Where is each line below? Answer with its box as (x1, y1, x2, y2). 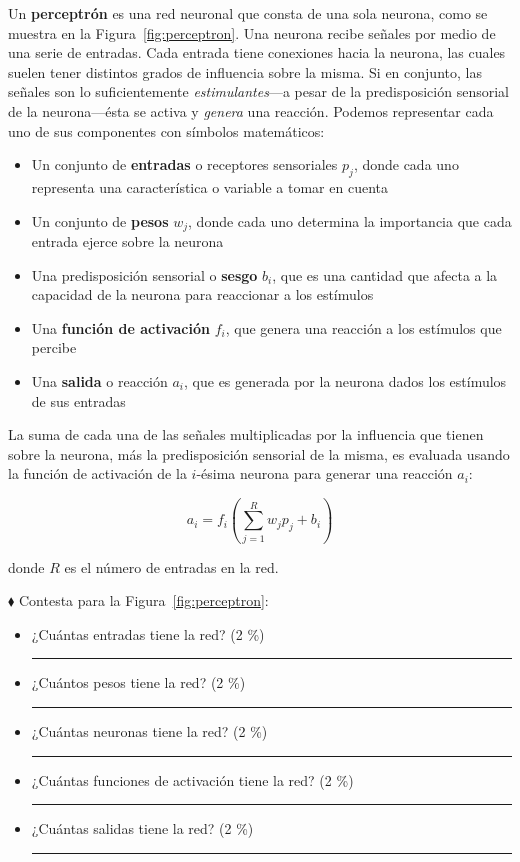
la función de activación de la (8, 463, 187, 484)
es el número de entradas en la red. (64, 556, 279, 577)
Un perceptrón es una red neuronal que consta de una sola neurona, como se (8, 3, 488, 23)
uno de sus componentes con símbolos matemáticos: (8, 120, 325, 141)
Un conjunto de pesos (31, 210, 169, 231)
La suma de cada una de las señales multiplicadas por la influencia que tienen (8, 424, 484, 445)
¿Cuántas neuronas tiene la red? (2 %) (31, 721, 268, 742)
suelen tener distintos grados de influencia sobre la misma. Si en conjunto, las (8, 61, 482, 82)
